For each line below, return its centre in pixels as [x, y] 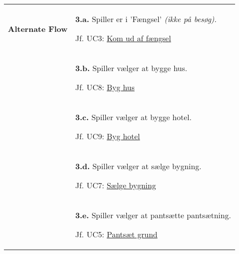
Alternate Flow [38, 28]
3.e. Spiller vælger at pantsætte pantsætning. [153, 215]
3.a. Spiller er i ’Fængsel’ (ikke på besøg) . [146, 19]
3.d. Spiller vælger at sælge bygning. [138, 166]
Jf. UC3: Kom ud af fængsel [123, 38]
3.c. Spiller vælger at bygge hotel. [133, 117]
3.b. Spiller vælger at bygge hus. [131, 68]
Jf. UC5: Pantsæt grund [116, 234]
